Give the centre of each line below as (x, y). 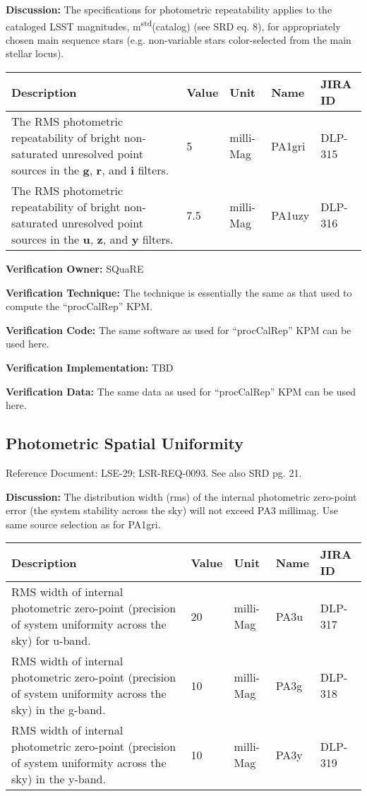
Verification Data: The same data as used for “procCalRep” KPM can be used (181, 391)
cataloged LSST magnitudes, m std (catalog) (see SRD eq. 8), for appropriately (173, 25)
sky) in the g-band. (59, 710)
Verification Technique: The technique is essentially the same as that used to (179, 292)
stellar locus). (35, 53)
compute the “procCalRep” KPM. (79, 306)
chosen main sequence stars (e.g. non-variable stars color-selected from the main (179, 39)
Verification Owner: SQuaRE (75, 269)
